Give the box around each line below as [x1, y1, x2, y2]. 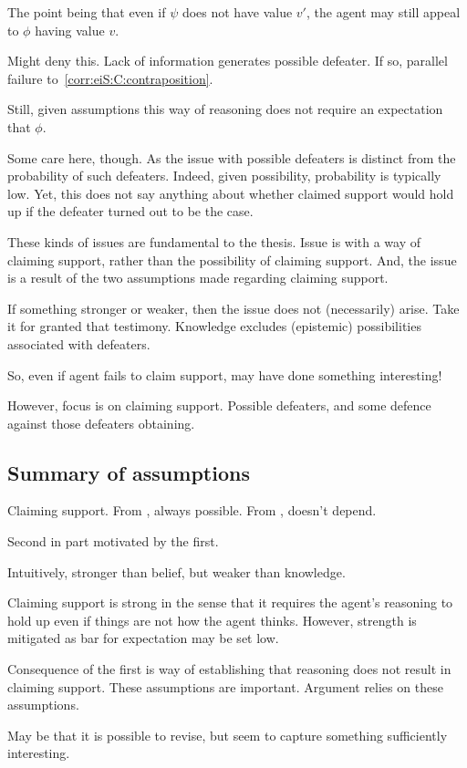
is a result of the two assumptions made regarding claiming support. [7, 268, 389, 287]
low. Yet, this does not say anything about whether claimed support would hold [7, 183, 454, 202]
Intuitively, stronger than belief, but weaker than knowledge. [7, 562, 346, 581]
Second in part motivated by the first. [7, 532, 219, 551]
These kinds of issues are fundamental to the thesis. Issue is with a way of [7, 232, 421, 251]
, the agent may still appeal [306, 3, 461, 21]
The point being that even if [7, 3, 166, 21]
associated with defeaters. [7, 334, 150, 353]
